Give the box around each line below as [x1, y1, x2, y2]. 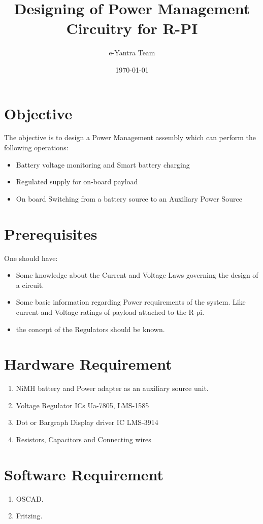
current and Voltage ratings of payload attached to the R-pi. [16, 306, 205, 317]
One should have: [4, 252, 58, 263]
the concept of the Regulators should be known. [16, 323, 165, 334]
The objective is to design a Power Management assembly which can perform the [4, 132, 256, 143]
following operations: [4, 142, 69, 153]
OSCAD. [16, 493, 44, 504]
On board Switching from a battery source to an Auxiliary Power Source [16, 193, 242, 204]
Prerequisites [4, 223, 97, 244]
